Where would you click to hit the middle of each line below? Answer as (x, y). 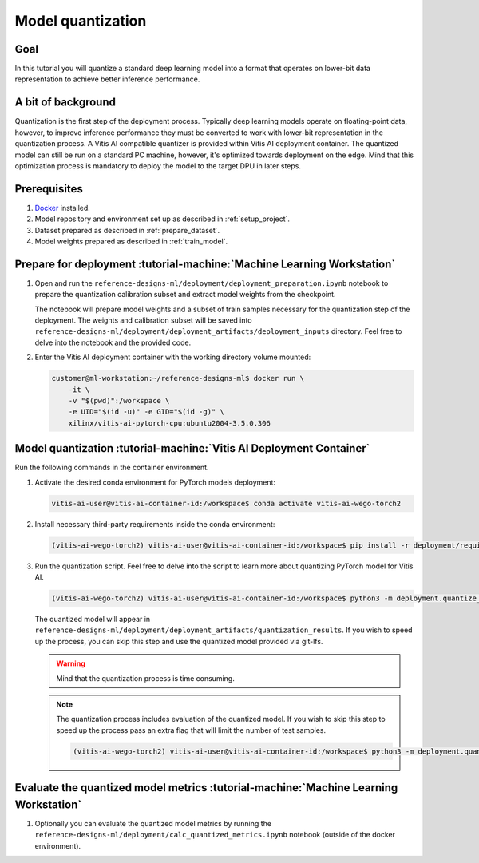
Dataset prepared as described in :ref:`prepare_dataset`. (127, 230)
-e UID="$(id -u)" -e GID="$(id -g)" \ (146, 412)
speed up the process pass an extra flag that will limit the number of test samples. (191, 730)
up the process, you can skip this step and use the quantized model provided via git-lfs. (179, 641)
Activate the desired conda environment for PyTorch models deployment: (155, 482)
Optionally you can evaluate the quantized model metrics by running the (153, 823)
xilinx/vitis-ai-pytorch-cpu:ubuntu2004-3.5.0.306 (169, 423)
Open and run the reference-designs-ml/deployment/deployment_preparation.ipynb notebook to (212, 283)
